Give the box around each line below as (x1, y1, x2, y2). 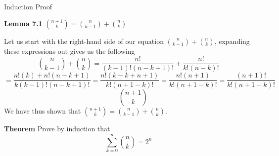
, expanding (214, 36, 250, 46)
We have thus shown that (4, 106, 81, 116)
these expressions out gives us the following (4, 45, 135, 56)
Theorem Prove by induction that (4, 123, 110, 134)
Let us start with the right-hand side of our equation (4, 36, 164, 46)
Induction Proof (4, 1, 52, 11)
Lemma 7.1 (4, 18, 43, 28)
